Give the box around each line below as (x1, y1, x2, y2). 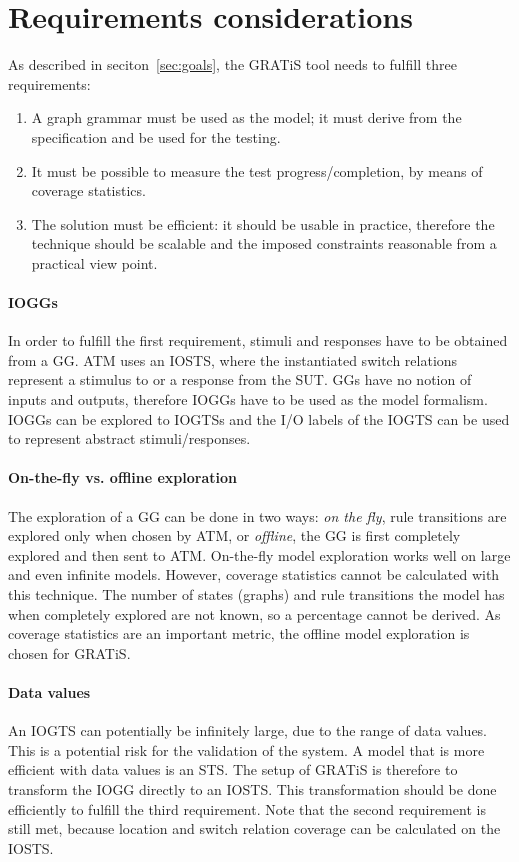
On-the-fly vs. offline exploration (8, 467, 237, 488)
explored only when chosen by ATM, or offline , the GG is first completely (8, 525, 461, 546)
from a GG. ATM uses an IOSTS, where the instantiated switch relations (8, 349, 458, 370)
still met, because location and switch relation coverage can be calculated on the (8, 818, 501, 839)
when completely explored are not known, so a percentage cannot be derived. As (8, 603, 501, 624)
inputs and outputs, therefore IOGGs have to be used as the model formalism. (8, 389, 488, 410)
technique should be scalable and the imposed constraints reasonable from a (31, 233, 497, 254)
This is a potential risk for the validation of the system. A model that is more (8, 739, 485, 760)
